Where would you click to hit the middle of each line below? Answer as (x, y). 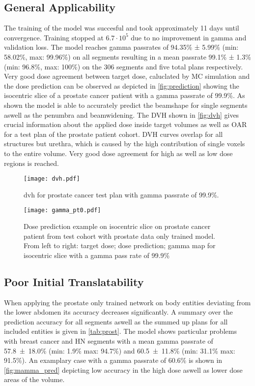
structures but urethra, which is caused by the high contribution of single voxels (125, 144)
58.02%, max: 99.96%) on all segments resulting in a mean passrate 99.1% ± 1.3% (127, 56)
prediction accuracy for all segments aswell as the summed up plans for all (116, 321)
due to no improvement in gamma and (189, 37)
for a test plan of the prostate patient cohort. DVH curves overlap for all (113, 134)
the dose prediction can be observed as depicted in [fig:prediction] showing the (122, 85)
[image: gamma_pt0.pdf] (62, 210)
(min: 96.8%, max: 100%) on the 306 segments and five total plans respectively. (124, 66)
